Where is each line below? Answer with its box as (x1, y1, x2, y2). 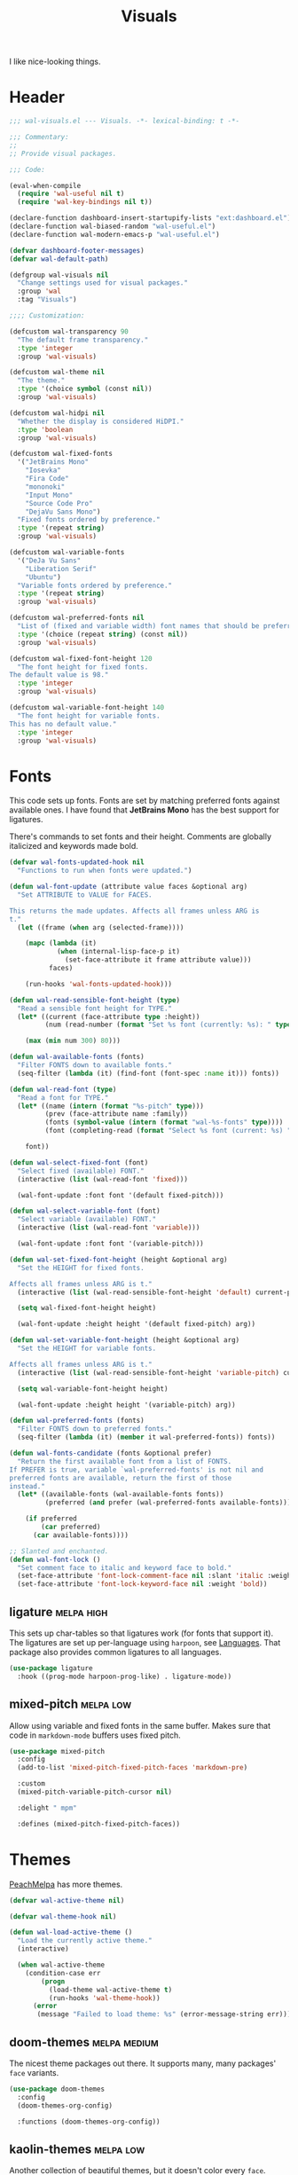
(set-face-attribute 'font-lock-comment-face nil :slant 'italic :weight (17, 1572, 295, 1581)
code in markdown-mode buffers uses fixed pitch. (9, 1730, 182, 1740)
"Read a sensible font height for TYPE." (17, 1004, 173, 1013)
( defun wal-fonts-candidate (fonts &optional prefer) (9, 1449, 213, 1458)
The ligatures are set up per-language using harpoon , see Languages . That (9, 1637, 281, 1647)
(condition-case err (25, 1968, 101, 1977)
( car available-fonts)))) (32, 1530, 129, 1540)
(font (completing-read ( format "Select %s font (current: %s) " (44, 1127, 292, 1135)
